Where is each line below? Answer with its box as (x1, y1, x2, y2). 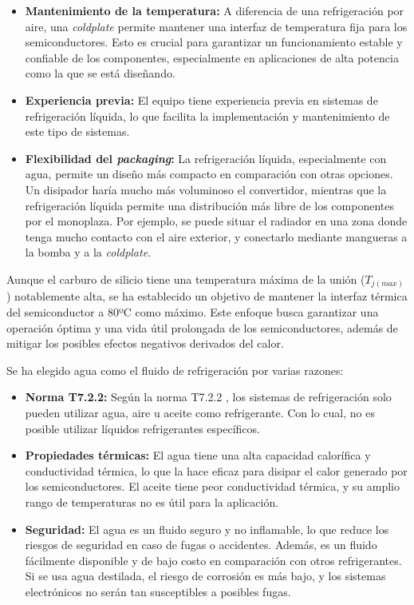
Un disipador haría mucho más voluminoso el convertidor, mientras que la (25, 181, 387, 197)
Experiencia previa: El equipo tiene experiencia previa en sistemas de (25, 91, 378, 108)
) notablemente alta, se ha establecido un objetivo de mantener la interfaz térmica (6, 288, 408, 304)
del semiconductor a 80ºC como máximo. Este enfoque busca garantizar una (6, 304, 379, 320)
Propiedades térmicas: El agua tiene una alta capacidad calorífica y (25, 447, 371, 464)
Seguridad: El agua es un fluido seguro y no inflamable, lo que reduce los (25, 520, 389, 537)
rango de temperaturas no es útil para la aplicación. (25, 493, 279, 510)
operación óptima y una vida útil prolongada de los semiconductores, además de (6, 319, 398, 336)
